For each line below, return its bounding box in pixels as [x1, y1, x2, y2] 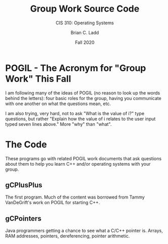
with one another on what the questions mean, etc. [5, 101, 111, 107]
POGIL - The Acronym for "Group [5, 62, 146, 74]
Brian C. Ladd [70, 29, 99, 35]
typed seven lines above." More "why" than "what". [5, 121, 112, 127]
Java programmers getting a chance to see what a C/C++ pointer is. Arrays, [5, 228, 163, 234]
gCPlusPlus [5, 181, 43, 189]
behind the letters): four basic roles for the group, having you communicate [5, 95, 161, 101]
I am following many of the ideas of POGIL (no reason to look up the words [5, 89, 160, 96]
